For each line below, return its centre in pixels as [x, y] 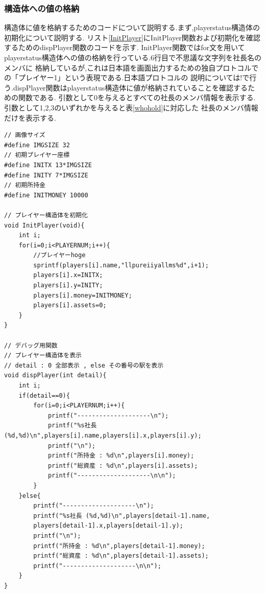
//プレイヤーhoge [59, 255]
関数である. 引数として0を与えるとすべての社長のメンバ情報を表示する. [137, 97]
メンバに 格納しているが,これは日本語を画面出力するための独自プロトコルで [131, 67]
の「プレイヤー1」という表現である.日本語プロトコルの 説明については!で [127, 77]
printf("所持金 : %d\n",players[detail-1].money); [119, 546]
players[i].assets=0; [70, 305]
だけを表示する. [30, 117]
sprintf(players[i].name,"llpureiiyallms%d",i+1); [121, 265]
